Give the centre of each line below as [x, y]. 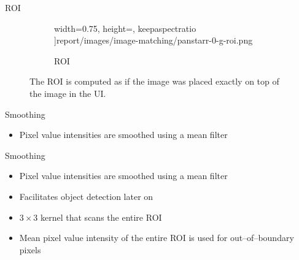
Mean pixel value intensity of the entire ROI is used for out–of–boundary [157, 238]
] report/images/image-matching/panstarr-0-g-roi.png [153, 40]
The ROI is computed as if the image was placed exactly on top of [154, 81]
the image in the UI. [68, 93]
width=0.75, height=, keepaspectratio [125, 28]
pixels [30, 249]
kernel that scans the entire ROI [101, 217]
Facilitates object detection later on [86, 196]
